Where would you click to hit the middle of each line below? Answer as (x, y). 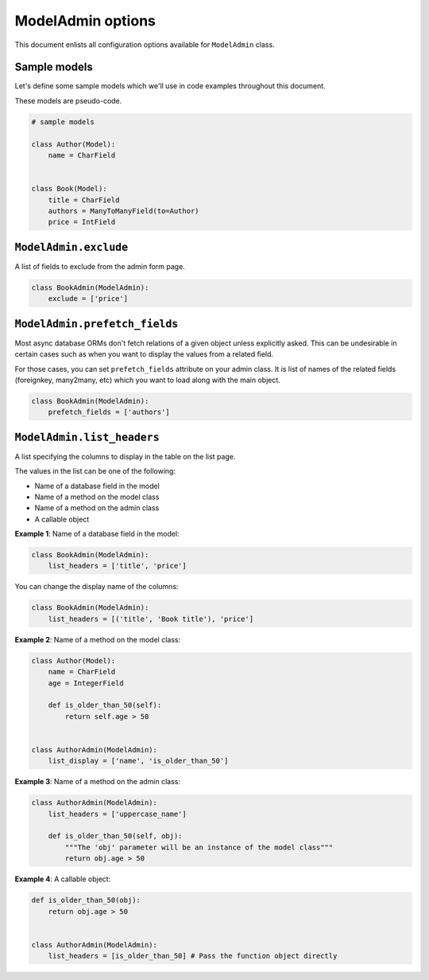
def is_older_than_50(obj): (86, 900)
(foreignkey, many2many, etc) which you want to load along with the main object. (148, 380)
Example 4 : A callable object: (63, 879)
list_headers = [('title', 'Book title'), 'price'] (151, 619)
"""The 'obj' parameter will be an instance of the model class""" (199, 847)
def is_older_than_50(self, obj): (115, 836)
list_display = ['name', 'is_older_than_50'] (138, 761)
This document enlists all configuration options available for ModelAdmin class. (145, 45)
